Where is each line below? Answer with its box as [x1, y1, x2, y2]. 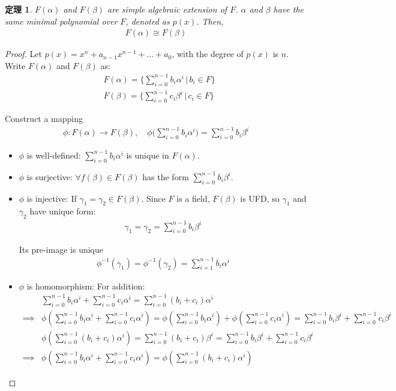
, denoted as [125, 14, 170, 27]
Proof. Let [5, 47, 42, 60]
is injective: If [26, 192, 77, 204]
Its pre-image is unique [19, 243, 103, 255]
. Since [141, 192, 166, 204]
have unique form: [29, 205, 96, 217]
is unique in [126, 148, 169, 161]
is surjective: [26, 170, 73, 183]
